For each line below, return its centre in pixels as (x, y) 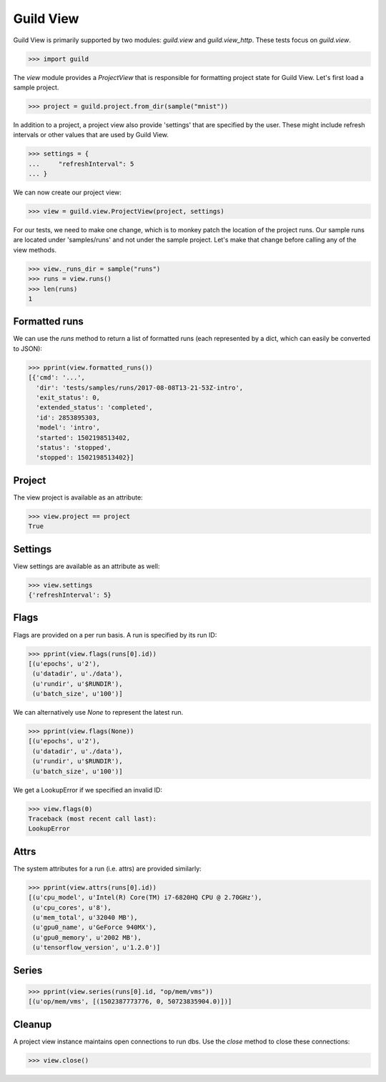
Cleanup (33, 1024)
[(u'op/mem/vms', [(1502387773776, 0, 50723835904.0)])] (130, 1002)
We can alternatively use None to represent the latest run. (98, 713)
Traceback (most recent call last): (93, 819)
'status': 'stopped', (74, 447)
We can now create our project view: (67, 192)
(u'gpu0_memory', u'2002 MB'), (87, 937)
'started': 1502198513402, (83, 437)
